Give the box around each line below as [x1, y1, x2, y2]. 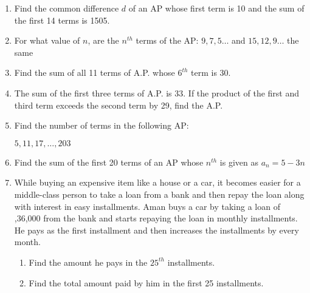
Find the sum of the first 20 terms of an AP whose [14, 155, 204, 168]
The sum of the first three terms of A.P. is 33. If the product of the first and [14, 86, 300, 99]
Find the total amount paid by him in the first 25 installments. [29, 276, 264, 289]
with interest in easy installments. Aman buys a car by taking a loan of [14, 200, 280, 212]
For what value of [14, 34, 80, 47]
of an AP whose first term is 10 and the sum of [128, 2, 305, 14]
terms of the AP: [136, 34, 199, 47]
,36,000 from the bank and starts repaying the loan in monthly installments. [14, 212, 298, 224]
